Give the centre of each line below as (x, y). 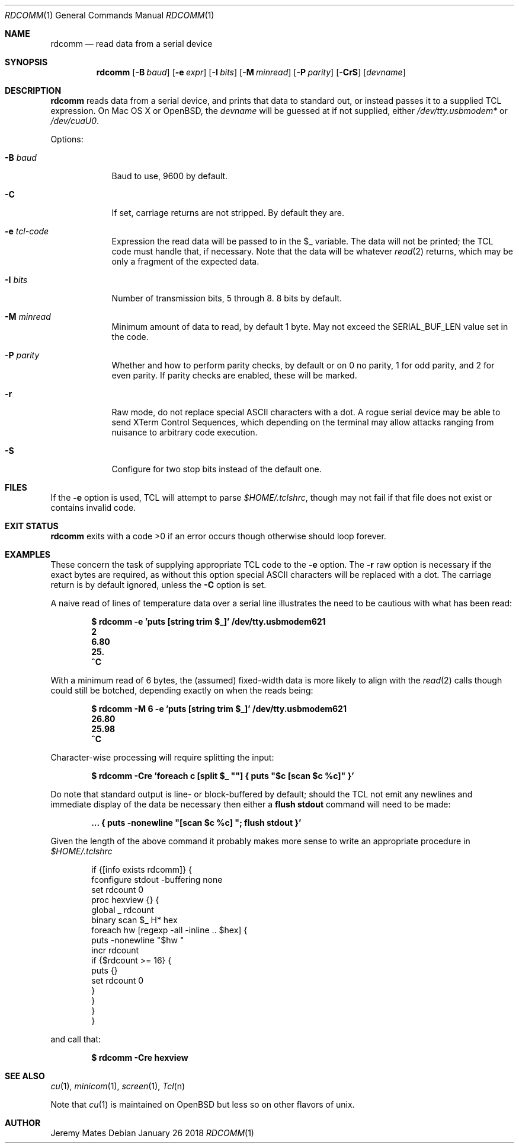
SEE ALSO (25, 1076)
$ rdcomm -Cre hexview (140, 1058)
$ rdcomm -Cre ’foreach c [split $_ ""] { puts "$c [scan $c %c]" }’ (223, 776)
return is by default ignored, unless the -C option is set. (158, 585)
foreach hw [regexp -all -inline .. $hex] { (169, 930)
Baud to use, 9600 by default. (170, 176)
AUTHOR (23, 1123)
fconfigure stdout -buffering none (157, 880)
